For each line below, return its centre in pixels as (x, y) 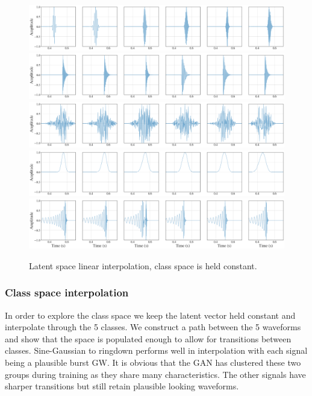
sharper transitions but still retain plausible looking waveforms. (122, 386)
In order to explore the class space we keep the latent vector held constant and (150, 315)
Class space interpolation (67, 292)
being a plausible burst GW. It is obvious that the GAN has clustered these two (153, 362)
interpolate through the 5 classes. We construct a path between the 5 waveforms (153, 327)
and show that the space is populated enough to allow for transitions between (148, 338)
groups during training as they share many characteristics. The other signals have (155, 374)
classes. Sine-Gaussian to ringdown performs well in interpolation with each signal (156, 350)
